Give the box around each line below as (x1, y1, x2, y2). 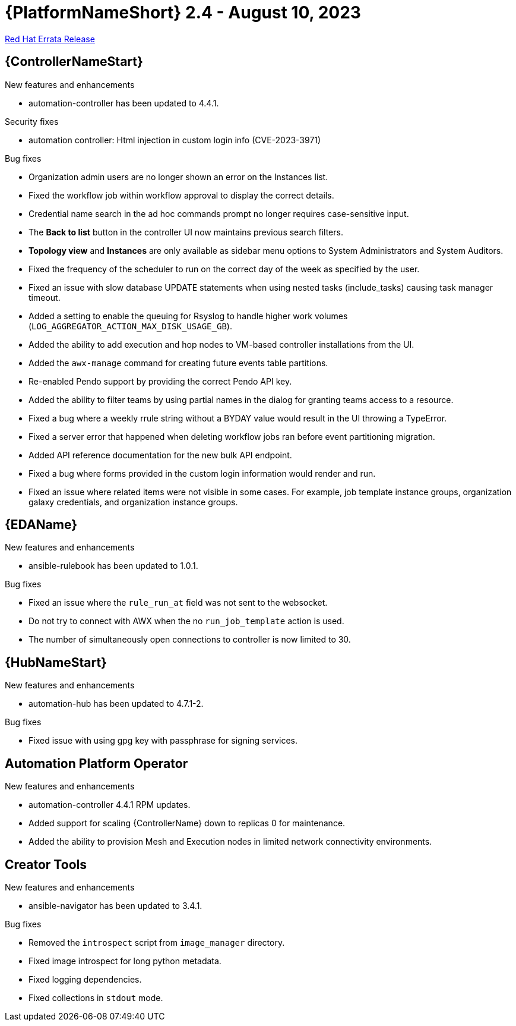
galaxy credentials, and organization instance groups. (29, 496, 238, 507)
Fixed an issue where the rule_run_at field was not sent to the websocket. (29, 597, 328, 608)
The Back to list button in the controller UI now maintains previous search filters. (29, 226, 343, 237)
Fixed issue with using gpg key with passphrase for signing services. (29, 735, 297, 746)
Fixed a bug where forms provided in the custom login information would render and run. (29, 468, 376, 479)
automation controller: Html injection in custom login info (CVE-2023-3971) (29, 134, 321, 145)
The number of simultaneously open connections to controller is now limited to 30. (29, 634, 351, 645)
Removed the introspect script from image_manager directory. (29, 937, 285, 948)
